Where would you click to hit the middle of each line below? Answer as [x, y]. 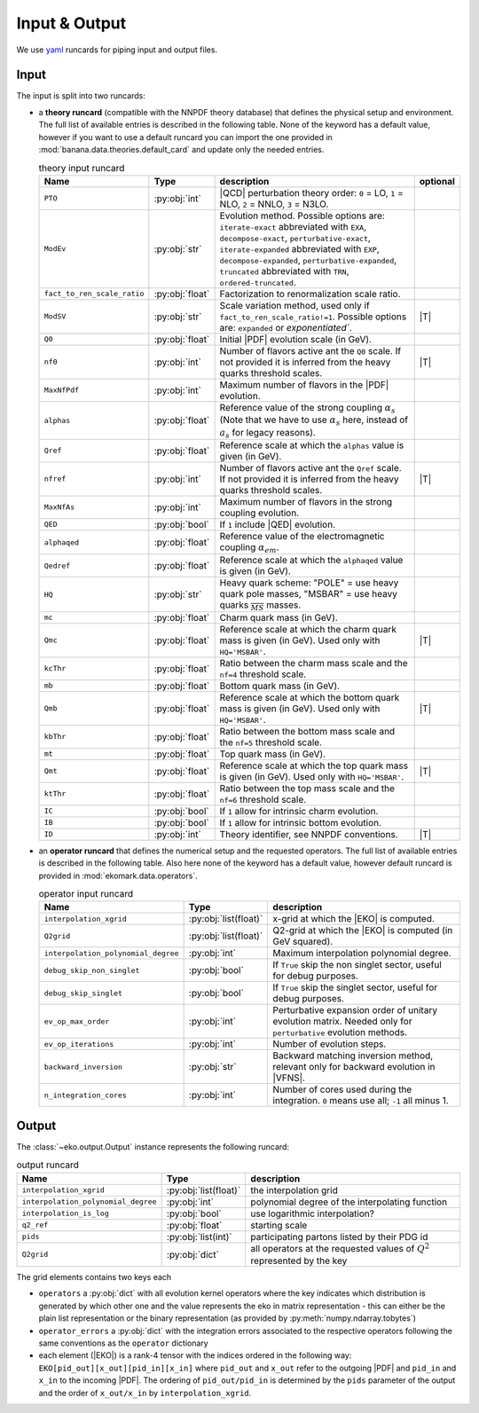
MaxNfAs [59, 507]
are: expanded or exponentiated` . [286, 327]
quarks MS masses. [260, 606]
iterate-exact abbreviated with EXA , [293, 226]
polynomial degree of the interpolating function [349, 1202]
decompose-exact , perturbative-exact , [295, 238]
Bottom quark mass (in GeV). [280, 686]
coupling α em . [249, 548]
